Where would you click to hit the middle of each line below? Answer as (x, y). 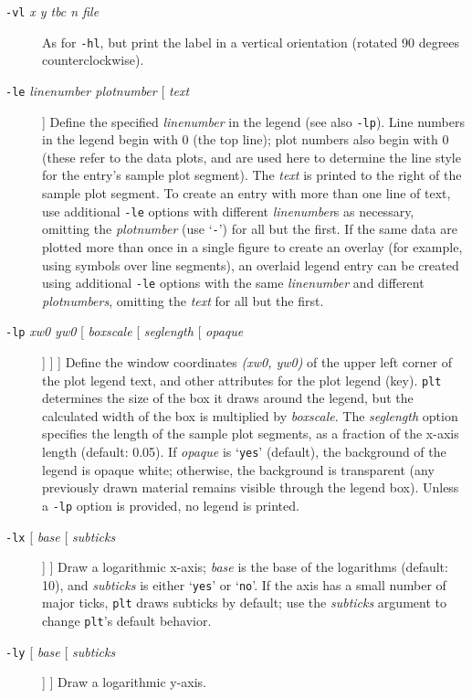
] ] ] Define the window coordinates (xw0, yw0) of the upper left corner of (247, 362)
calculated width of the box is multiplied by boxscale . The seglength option (250, 415)
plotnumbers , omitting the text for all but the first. (183, 300)
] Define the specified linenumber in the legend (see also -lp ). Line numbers (254, 121)
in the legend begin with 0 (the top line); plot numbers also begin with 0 (246, 139)
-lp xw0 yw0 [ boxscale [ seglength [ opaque (125, 331)
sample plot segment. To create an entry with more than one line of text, (246, 193)
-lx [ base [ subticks (61, 536)
